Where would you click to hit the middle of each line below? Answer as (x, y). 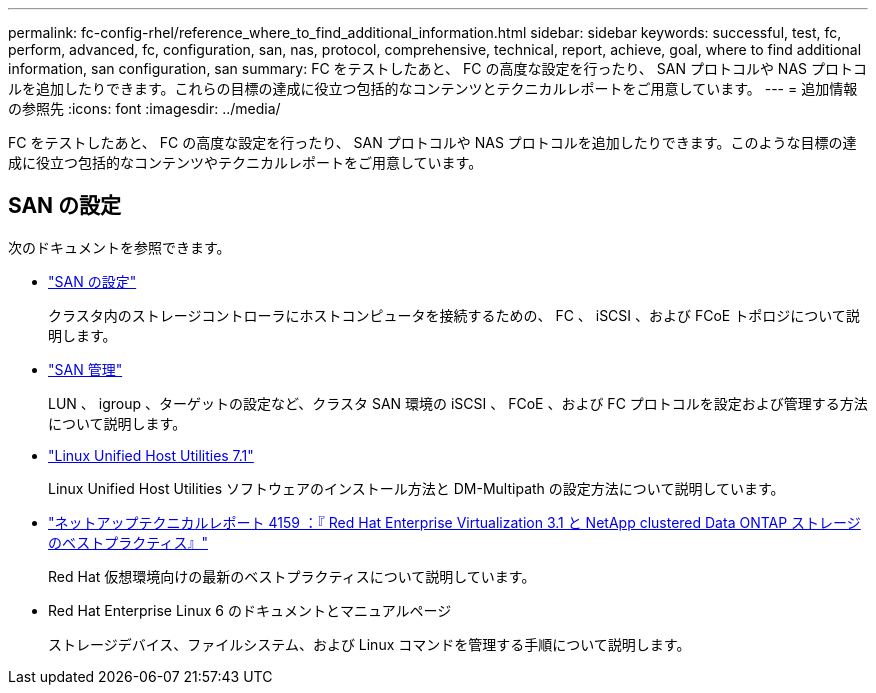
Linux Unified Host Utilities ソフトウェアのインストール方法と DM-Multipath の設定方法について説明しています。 (416, 488)
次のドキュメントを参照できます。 (119, 247)
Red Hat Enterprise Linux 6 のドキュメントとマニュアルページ (250, 610)
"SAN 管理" (85, 369)
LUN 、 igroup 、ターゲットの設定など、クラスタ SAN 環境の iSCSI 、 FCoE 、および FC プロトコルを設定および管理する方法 (458, 403)
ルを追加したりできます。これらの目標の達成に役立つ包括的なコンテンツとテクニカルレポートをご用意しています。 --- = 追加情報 (433, 88)
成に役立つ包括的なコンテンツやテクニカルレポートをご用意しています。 (245, 162)
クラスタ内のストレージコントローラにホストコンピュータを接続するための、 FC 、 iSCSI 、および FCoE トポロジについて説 (454, 315)
